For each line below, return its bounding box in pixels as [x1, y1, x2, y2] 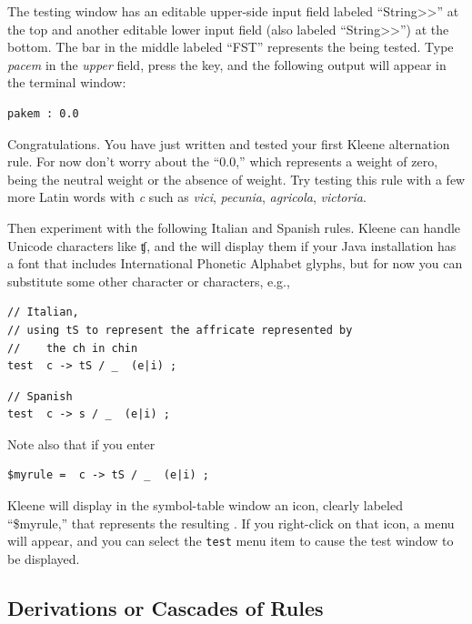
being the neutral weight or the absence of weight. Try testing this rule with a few [7, 169, 466, 188]
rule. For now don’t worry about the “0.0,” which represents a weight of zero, [7, 152, 438, 171]
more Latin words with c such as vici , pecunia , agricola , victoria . [7, 187, 367, 206]
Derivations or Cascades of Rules [7, 593, 324, 621]
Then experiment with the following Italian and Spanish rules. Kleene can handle [7, 217, 461, 237]
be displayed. [7, 549, 80, 568]
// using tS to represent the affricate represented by [7, 323, 353, 337]
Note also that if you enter [7, 434, 156, 453]
